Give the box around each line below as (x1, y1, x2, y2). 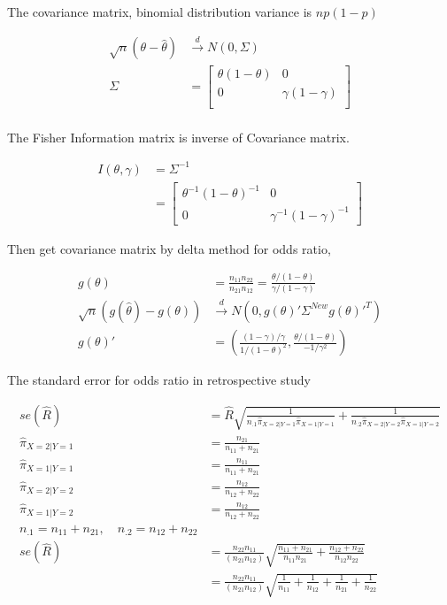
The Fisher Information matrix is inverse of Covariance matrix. (7, 127, 350, 146)
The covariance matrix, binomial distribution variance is (7, 3, 312, 20)
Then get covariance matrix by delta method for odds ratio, (7, 239, 331, 257)
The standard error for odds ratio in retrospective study (7, 371, 311, 389)
